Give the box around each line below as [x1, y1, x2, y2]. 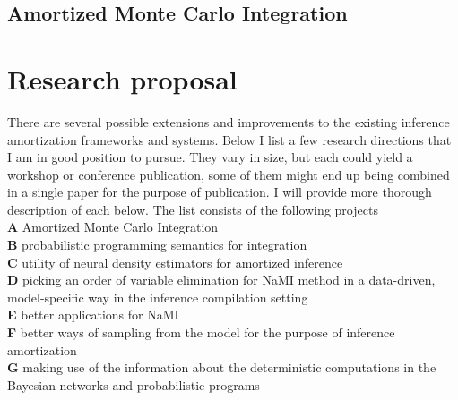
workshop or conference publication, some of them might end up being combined [7, 165, 450, 183]
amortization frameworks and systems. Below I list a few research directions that [7, 130, 452, 149]
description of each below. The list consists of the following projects [7, 200, 378, 218]
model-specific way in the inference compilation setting [7, 287, 308, 306]
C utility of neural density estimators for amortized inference [7, 252, 343, 271]
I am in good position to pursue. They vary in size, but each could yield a [7, 148, 413, 166]
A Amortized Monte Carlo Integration [7, 217, 219, 236]
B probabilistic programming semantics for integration [7, 235, 307, 254]
